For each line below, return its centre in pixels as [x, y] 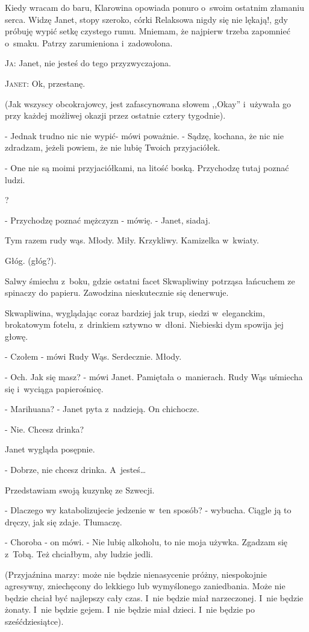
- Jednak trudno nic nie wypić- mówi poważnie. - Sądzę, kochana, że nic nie [144, 135]
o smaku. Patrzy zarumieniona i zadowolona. [89, 42]
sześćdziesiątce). [34, 621]
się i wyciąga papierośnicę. [54, 388]
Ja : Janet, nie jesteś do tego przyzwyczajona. [88, 63]
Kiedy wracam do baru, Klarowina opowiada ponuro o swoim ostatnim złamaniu [154, 7]
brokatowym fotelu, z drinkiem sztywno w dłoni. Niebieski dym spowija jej [144, 324]
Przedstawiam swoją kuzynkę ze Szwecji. [80, 490]
